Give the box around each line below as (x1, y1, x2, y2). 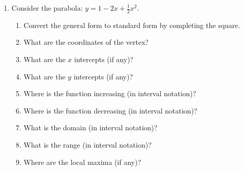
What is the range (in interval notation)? (23, 139, 151, 150)
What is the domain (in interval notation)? (23, 122, 158, 133)
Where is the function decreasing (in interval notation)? (23, 105, 197, 116)
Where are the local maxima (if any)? (23, 156, 141, 167)
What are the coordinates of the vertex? (23, 37, 149, 47)
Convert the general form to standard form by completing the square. (23, 19, 240, 30)
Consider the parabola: (11, 3, 83, 13)
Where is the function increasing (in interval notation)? (23, 88, 196, 99)
